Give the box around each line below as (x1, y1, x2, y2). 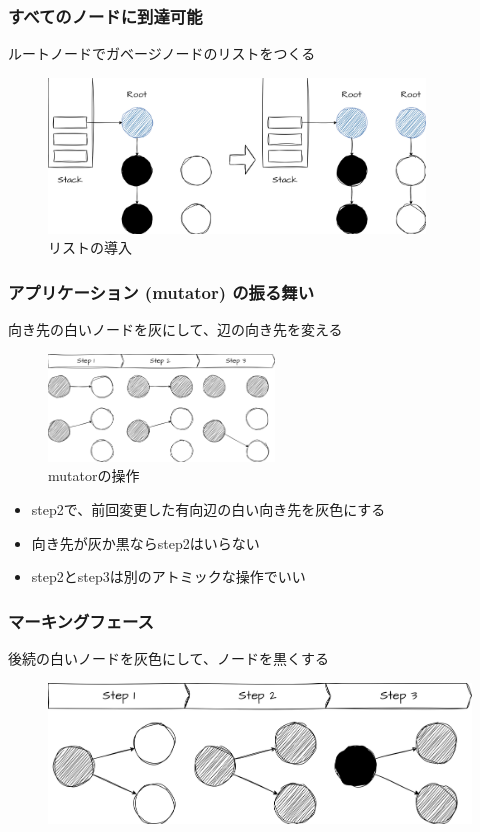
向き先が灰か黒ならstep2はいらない (31, 532, 260, 553)
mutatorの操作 (48, 465, 140, 486)
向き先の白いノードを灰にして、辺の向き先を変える (8, 318, 343, 339)
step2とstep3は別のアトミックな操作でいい (31, 566, 306, 587)
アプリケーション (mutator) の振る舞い (8, 279, 315, 304)
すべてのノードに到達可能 (8, 3, 203, 28)
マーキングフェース (8, 608, 154, 633)
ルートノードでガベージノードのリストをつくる (8, 43, 316, 64)
